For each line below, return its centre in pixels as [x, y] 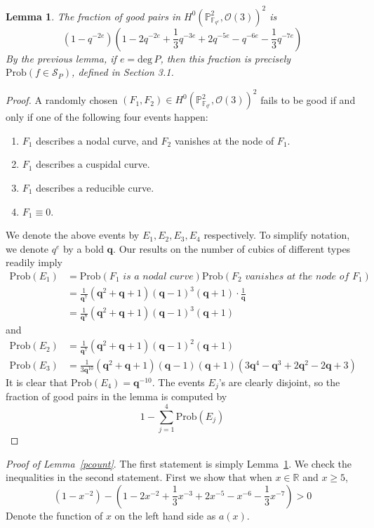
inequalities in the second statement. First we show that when [139, 477]
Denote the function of [54, 515]
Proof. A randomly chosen [62, 99]
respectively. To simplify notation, [277, 235]
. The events [178, 382]
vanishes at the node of [224, 140]
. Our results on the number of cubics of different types [232, 248]
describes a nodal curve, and [97, 140]
